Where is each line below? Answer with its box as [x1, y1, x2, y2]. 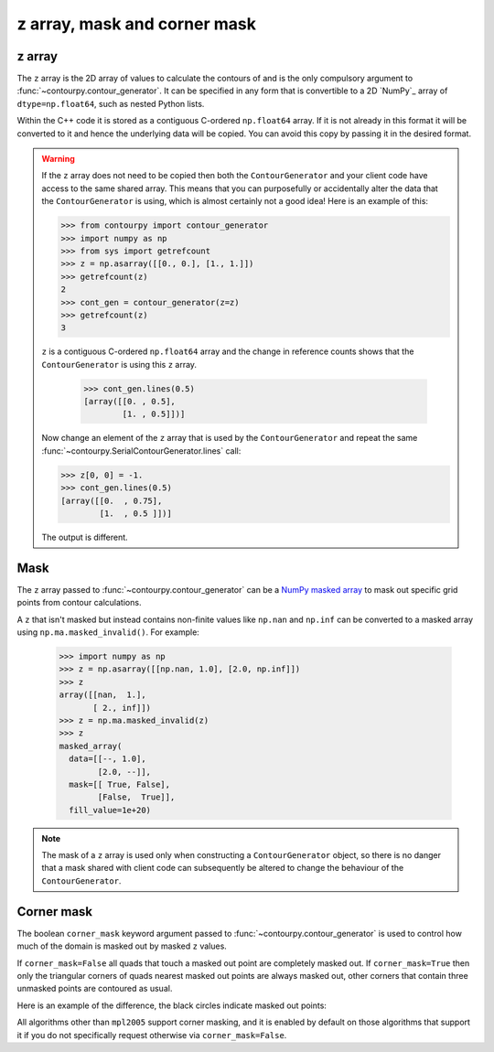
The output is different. [41, 531, 128, 542]
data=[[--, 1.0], [69, 754, 146, 764]
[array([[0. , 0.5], [83, 396, 176, 407]
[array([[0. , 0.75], [60, 495, 163, 506]
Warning [41, 154, 75, 165]
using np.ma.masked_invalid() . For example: [16, 627, 200, 638]
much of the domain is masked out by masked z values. [16, 940, 228, 951]
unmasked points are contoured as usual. [16, 983, 173, 994]
